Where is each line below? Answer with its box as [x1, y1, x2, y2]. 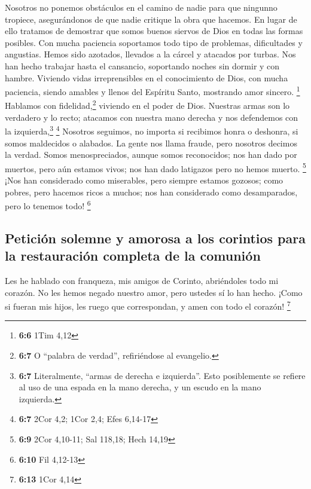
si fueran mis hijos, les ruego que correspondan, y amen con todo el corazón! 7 [5, 298, 291, 312]
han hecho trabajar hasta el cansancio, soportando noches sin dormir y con [5, 59, 280, 72]
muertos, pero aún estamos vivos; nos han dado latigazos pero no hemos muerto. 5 [5, 160, 306, 175]
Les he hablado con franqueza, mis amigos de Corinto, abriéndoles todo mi [5, 274, 279, 286]
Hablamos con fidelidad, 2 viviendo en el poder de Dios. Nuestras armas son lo [5, 97, 290, 112]
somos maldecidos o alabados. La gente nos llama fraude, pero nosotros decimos [5, 136, 297, 149]
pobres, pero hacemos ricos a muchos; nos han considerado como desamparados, [5, 185, 298, 198]
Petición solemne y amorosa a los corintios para [5, 228, 306, 247]
